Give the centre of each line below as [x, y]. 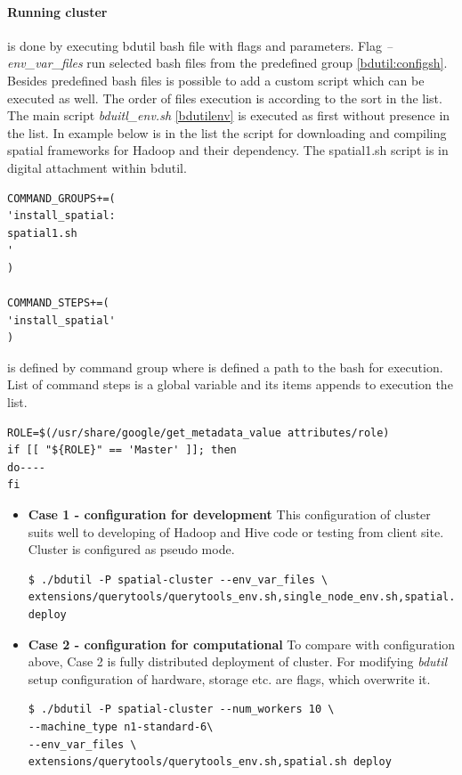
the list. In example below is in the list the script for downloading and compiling [227, 132]
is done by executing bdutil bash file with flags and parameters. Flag [195, 45]
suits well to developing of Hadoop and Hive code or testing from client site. [236, 531]
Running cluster [57, 11]
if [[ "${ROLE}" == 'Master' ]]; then [122, 450]
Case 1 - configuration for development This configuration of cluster [229, 514]
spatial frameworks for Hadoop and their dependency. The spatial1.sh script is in [228, 150]
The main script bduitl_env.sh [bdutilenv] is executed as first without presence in [229, 115]
